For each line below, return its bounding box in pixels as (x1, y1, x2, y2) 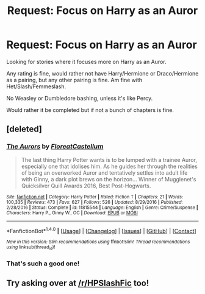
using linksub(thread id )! (6, 244, 56, 251)
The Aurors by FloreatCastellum (6, 142, 104, 151)
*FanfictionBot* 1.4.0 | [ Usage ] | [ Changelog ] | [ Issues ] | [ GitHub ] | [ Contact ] (6, 226, 196, 234)
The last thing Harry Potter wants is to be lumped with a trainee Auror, (21, 156, 197, 163)
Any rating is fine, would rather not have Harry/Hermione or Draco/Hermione (6, 69, 199, 77)
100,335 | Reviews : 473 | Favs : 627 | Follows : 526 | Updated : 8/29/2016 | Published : (6, 199, 183, 205)
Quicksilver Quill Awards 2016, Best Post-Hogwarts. (21, 182, 151, 189)
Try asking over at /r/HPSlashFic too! (6, 278, 149, 288)
